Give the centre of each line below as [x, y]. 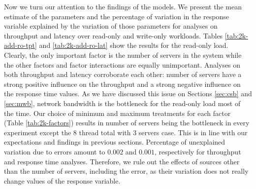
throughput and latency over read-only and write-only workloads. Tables [113, 35]
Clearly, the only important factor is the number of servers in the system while [123, 55]
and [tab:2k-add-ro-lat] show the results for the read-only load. [134, 45]
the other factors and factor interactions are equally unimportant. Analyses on [122, 64]
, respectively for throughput [198, 151]
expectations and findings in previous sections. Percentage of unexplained [115, 142]
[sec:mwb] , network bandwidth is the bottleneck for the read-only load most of [122, 103]
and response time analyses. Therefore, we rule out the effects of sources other [122, 161]
